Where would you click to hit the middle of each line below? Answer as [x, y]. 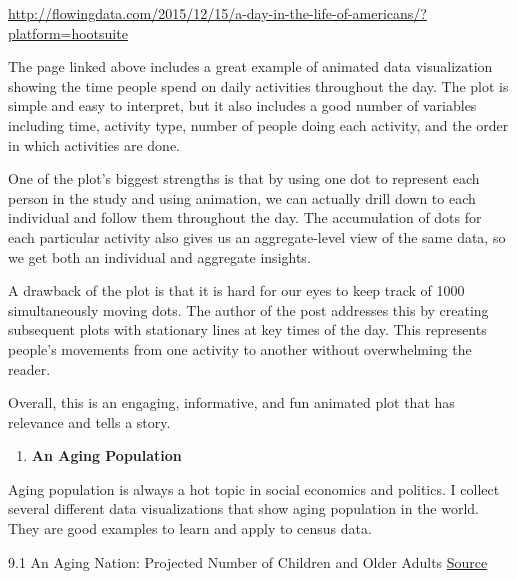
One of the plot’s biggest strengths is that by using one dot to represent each [244, 178]
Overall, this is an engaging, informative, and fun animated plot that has [231, 402]
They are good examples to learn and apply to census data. [190, 528]
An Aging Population [106, 455]
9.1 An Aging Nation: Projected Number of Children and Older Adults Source [248, 561]
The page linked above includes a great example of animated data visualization [250, 66]
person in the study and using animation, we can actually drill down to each [242, 197]
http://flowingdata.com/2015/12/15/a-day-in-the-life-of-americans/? [217, 13]
